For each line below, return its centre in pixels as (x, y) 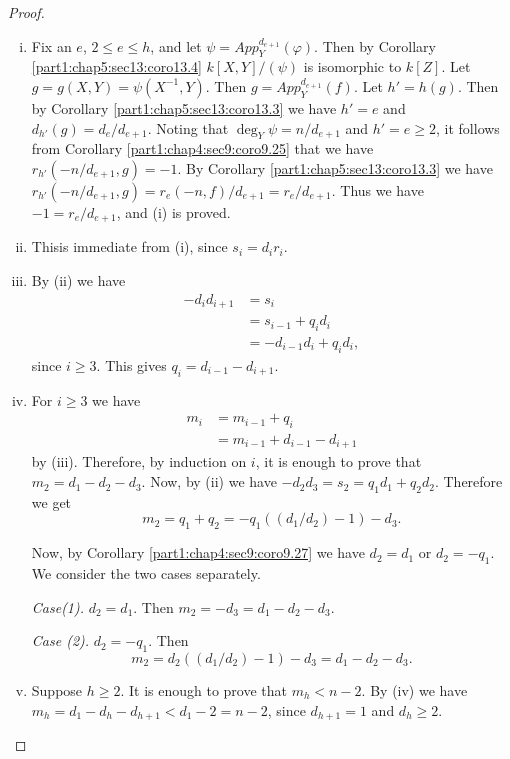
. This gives (131, 364)
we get (51, 501)
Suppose (57, 690)
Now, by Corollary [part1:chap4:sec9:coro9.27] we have (198, 552)
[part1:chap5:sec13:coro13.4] (116, 66)
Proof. (26, 12)
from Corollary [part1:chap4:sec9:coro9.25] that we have (202, 148)
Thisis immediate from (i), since (129, 246)
